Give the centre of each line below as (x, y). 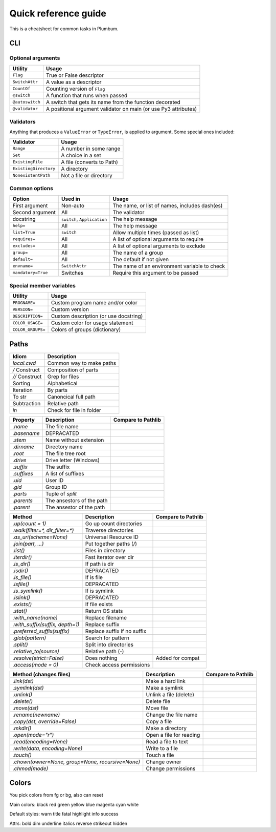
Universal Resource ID (112, 537)
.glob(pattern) (29, 638)
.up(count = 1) (29, 524)
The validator (129, 212)
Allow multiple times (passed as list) (156, 232)
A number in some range (91, 149)
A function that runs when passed (87, 95)
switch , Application (84, 219)
